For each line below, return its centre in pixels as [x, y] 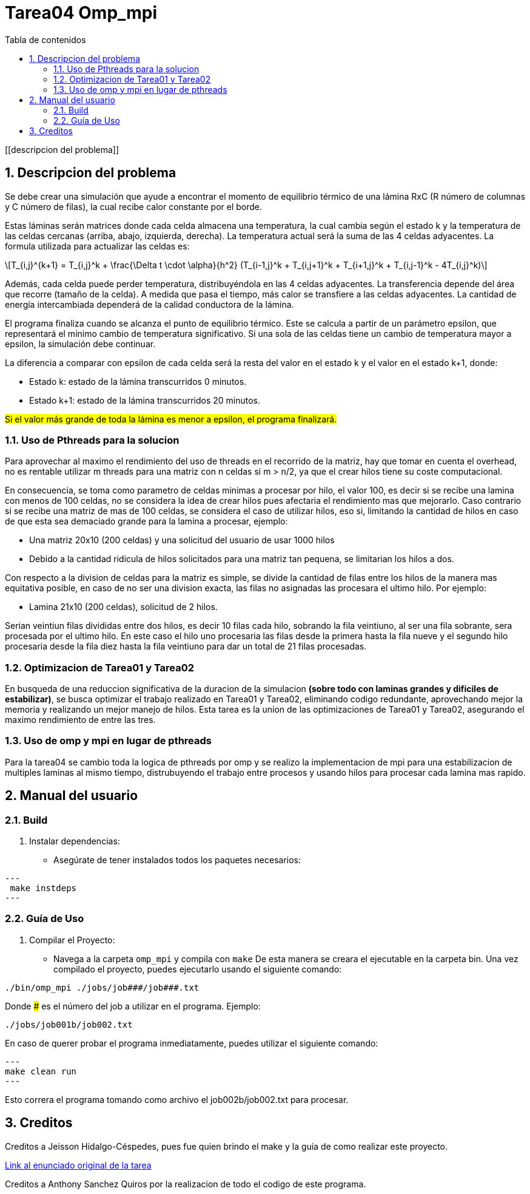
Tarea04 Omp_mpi [81, 13]
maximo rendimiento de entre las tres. [80, 720]
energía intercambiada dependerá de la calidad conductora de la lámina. [149, 304]
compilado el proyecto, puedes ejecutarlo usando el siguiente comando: [198, 969]
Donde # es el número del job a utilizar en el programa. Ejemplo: [133, 1006]
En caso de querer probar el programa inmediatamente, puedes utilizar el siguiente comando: [192, 1043]
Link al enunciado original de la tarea [78, 1165]
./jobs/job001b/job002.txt [69, 1024]
